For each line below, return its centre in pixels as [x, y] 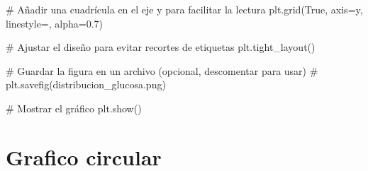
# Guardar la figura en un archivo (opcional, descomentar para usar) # [162, 70]
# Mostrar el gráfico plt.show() [74, 108]
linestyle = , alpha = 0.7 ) [55, 23]
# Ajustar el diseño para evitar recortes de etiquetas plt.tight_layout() [161, 47]
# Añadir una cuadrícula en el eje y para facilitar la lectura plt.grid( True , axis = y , [184, 9]
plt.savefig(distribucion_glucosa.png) [86, 84]
